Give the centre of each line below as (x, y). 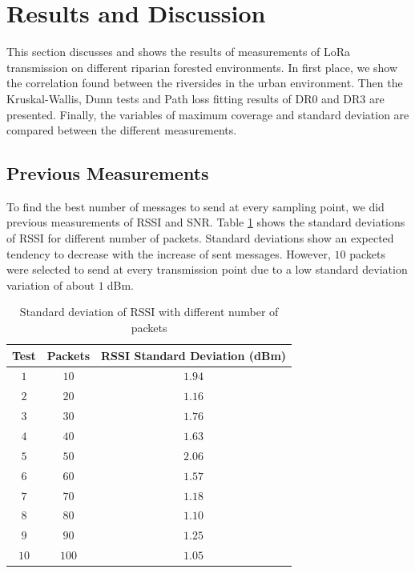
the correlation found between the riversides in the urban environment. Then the (205, 83)
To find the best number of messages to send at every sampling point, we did (195, 206)
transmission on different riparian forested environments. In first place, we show (202, 67)
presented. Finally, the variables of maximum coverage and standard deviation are (208, 114)
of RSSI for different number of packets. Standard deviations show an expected (200, 238)
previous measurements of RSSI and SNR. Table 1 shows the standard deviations (206, 222)
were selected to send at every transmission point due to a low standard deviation (207, 269)
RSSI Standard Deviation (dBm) (194, 355)
